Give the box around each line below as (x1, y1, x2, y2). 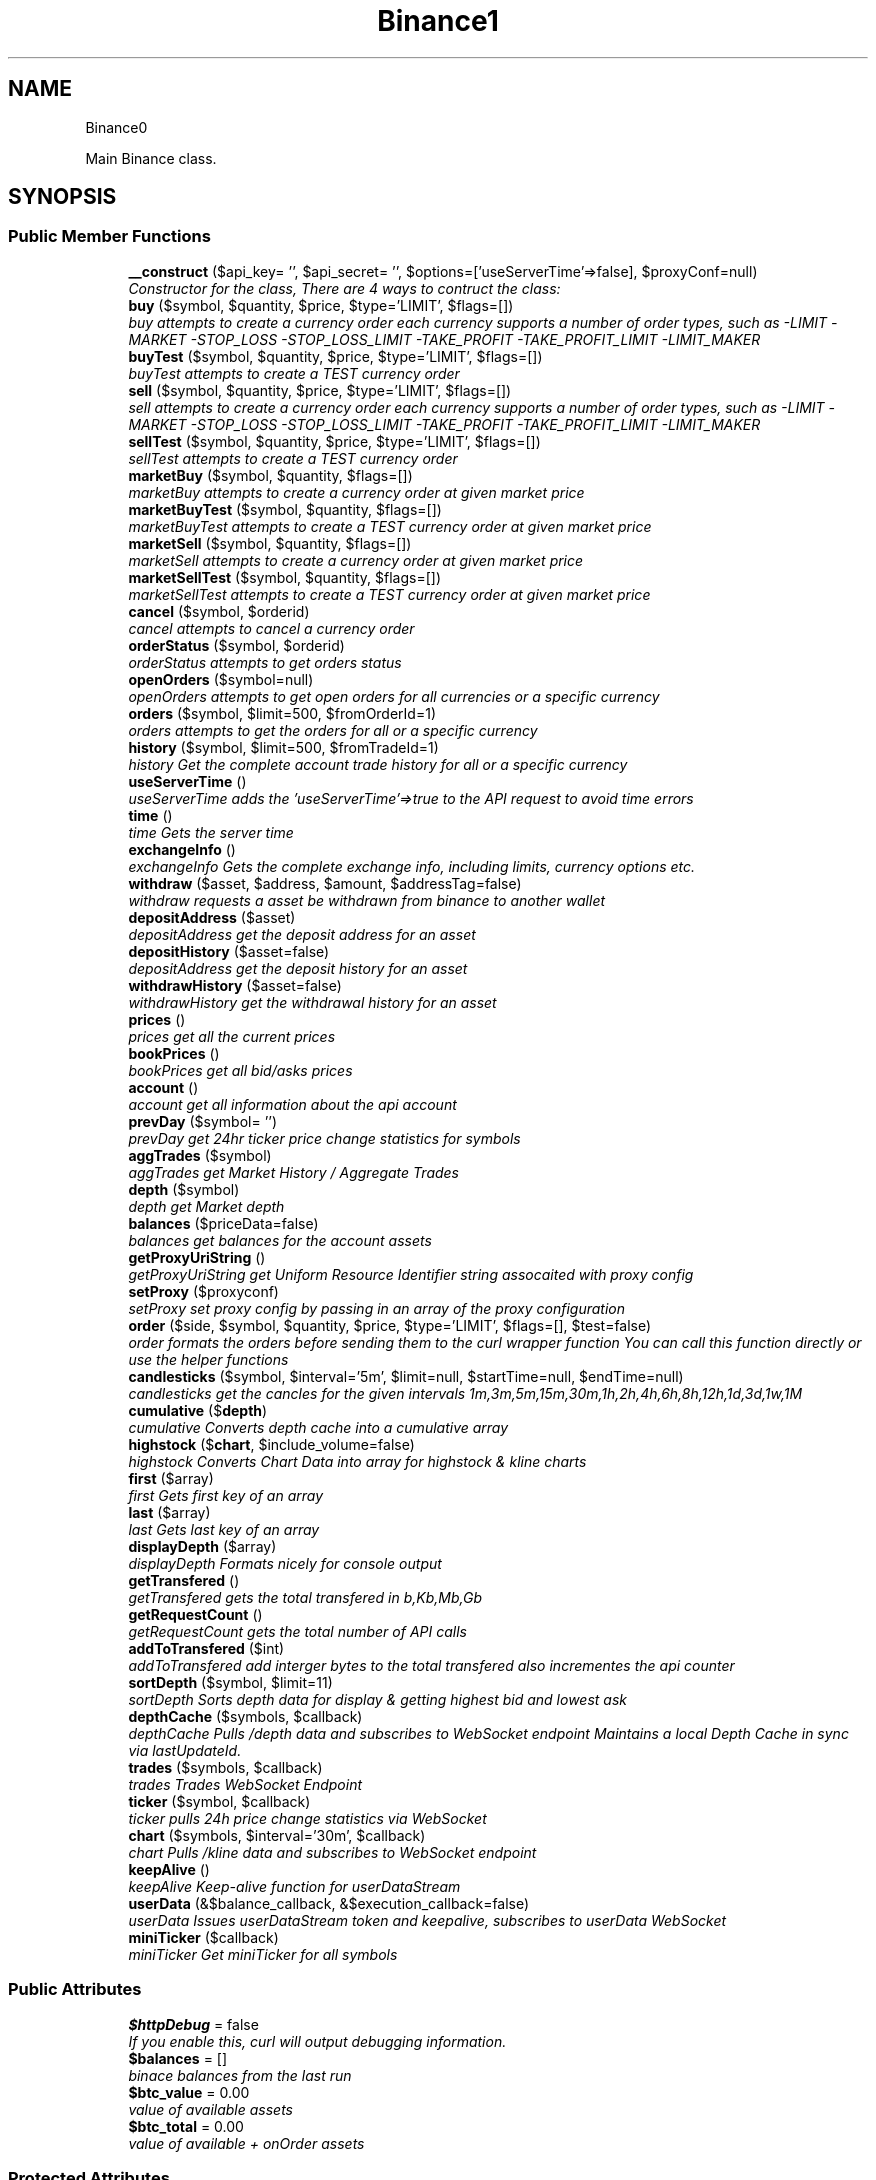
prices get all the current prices (128, 1027, 336, 1045)
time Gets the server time (128, 823, 294, 841)
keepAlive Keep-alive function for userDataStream (128, 1877, 461, 1895)
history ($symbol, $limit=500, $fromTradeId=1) (128, 738, 439, 756)
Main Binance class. (85, 149, 217, 167)
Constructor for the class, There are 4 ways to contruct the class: (128, 279, 561, 297)
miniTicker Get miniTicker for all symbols (128, 1945, 398, 1963)
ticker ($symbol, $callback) (128, 1792, 311, 1810)
